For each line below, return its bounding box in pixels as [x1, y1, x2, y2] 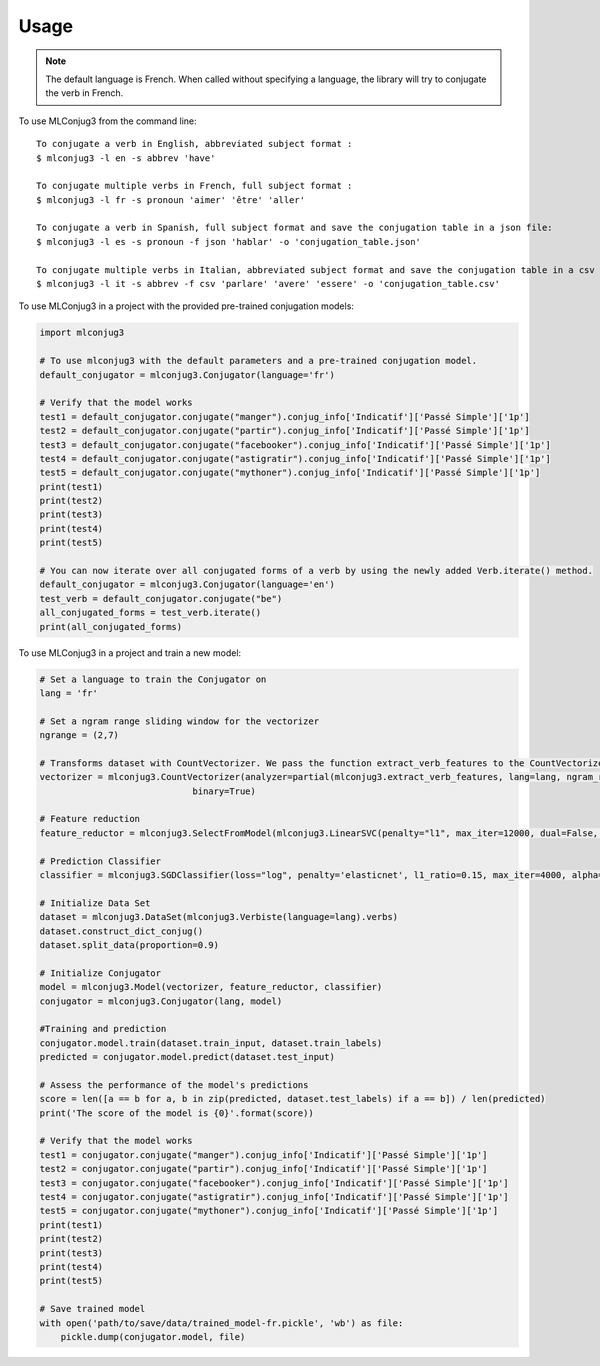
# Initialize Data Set [39, 897, 151, 909]
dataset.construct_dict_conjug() [39, 925, 204, 937]
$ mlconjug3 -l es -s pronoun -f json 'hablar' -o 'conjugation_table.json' [36, 236, 422, 247]
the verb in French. [45, 87, 124, 99]
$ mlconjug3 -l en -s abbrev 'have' [36, 152, 216, 164]
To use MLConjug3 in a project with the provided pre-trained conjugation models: [18, 300, 355, 312]
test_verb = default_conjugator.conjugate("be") [39, 593, 283, 604]
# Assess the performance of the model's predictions [39, 1079, 309, 1090]
